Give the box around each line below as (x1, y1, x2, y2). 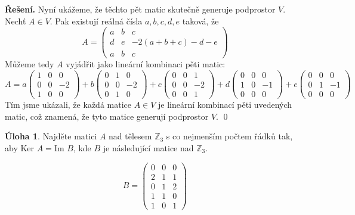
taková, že (182, 14, 219, 27)
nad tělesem (109, 130, 152, 142)
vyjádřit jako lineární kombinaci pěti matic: (66, 58, 226, 70)
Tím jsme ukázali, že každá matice (5, 98, 131, 111)
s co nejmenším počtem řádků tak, (166, 130, 293, 142)
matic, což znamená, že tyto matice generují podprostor (5, 110, 209, 122)
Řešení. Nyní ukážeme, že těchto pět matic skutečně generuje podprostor (5, 3, 276, 15)
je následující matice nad (103, 141, 194, 154)
